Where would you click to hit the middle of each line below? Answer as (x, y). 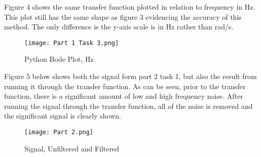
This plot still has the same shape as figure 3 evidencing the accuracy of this (123, 16)
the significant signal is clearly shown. (63, 116)
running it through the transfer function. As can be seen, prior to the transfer (125, 86)
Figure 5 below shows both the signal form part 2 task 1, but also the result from (130, 76)
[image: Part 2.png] (59, 132)
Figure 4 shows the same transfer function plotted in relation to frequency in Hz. (130, 7)
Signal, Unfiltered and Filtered (72, 148)
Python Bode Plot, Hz (59, 59)
